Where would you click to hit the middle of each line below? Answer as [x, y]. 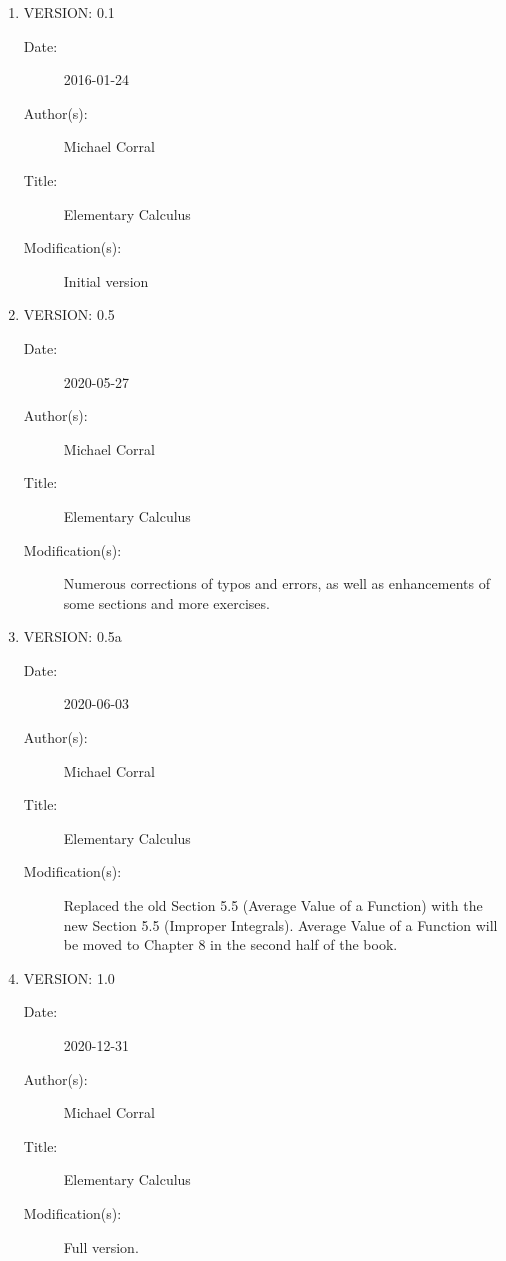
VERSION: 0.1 [69, 12]
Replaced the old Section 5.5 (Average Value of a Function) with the [273, 905]
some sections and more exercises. [166, 602]
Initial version [106, 280]
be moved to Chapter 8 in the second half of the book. [230, 944]
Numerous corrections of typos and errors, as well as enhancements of [276, 583]
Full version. [101, 1246]
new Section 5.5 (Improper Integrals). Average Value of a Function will [280, 924]
